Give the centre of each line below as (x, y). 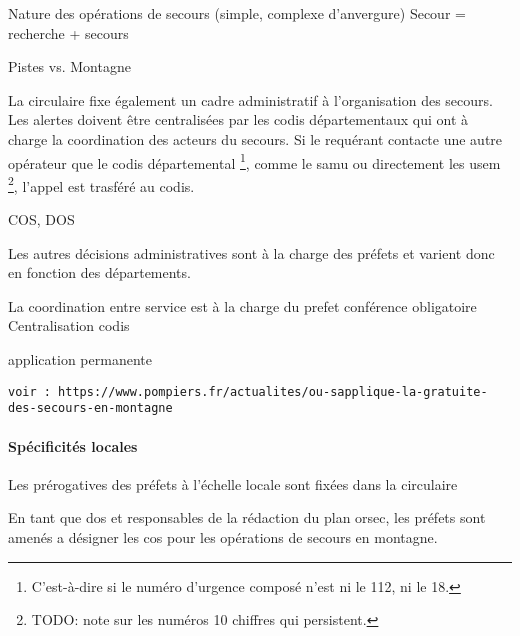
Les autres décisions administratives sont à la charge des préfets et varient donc (251, 252)
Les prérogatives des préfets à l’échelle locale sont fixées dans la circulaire (233, 483)
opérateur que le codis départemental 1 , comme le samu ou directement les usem (254, 161)
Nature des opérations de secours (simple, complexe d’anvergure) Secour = (237, 13)
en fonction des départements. (99, 272)
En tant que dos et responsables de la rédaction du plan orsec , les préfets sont (247, 517)
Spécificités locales (73, 445)
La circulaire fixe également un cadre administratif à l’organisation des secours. (250, 99)
